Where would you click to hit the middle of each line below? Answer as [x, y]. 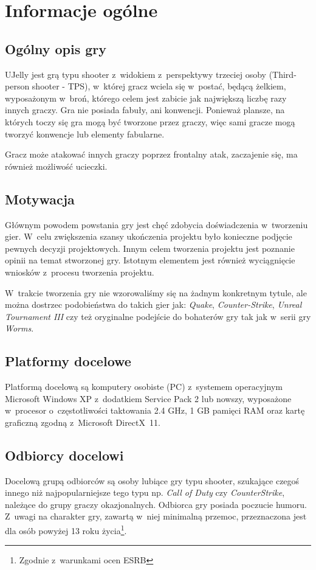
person [17, 86]
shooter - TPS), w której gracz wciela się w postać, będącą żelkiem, [159, 86]
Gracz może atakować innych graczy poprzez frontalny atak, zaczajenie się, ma [151, 154]
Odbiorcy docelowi [64, 455]
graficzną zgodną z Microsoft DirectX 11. [83, 422]
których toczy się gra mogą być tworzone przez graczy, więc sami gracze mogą [150, 121]
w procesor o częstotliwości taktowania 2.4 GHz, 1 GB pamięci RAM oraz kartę [155, 410]
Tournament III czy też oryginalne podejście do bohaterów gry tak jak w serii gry [158, 316]
